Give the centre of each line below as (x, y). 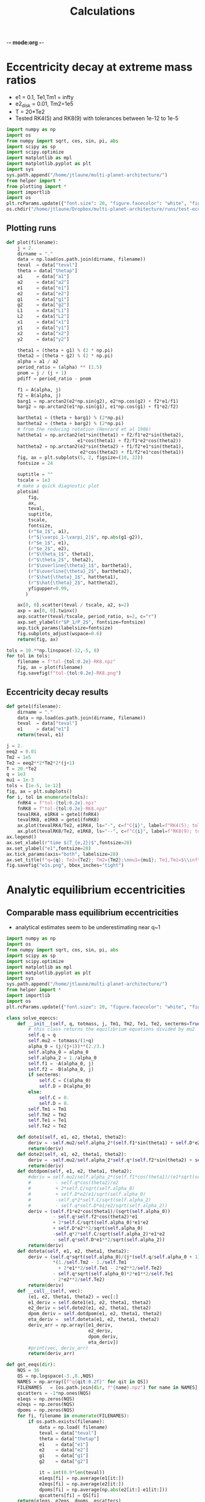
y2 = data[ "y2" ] (43, 339)
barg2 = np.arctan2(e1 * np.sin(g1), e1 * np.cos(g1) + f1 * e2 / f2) (98, 407)
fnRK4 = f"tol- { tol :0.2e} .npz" (57, 803)
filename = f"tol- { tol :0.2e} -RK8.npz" (67, 662)
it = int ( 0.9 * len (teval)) (72, 1473)
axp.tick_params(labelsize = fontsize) (65, 628)
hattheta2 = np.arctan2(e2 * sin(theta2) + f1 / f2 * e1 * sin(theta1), (101, 446)
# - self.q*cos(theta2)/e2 (74, 1183)
